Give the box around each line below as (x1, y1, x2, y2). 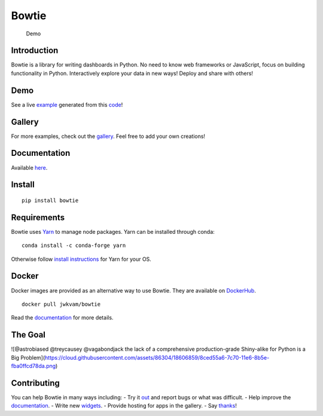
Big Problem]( (11, 354, 45, 361)
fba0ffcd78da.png (11, 363, 56, 370)
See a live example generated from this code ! (11, 101, 123, 108)
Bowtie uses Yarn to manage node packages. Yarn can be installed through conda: (11, 228, 215, 235)
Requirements (11, 212, 65, 222)
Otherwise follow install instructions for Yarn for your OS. (11, 255, 152, 263)
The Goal (11, 330, 46, 340)
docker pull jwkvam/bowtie (22, 300, 101, 308)
